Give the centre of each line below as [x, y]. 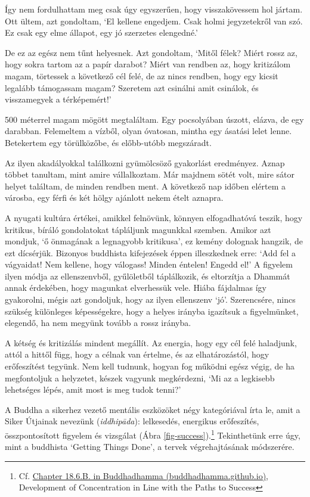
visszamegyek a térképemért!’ [58, 99]
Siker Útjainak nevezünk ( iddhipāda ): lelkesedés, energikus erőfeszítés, [132, 421]
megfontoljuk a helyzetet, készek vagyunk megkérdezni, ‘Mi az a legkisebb [140, 378]
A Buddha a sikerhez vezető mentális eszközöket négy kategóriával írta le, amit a [153, 409]
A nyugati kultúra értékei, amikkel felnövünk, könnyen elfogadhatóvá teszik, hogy [154, 217]
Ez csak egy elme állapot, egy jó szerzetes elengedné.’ [101, 32]
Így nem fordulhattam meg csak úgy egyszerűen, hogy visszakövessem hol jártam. [154, 9]
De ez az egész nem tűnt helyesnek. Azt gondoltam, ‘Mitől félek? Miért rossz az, [151, 52]
